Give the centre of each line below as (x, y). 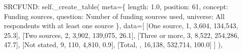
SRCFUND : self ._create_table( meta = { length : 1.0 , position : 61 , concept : (116, 6)
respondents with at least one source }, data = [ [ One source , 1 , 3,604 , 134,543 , (121, 26)
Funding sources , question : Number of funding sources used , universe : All (114, 16)
